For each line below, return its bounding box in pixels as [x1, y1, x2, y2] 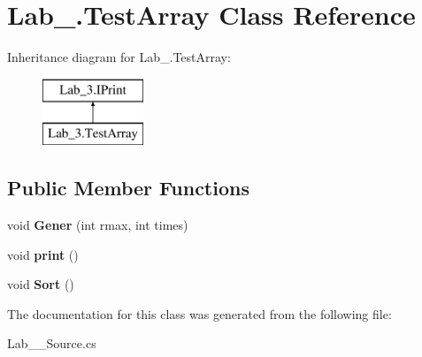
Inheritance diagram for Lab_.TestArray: [7, 48, 231, 66]
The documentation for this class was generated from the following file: [7, 304, 392, 323]
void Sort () [7, 275, 74, 293]
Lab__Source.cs [7, 334, 96, 353]
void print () [7, 245, 79, 263]
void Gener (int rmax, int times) [7, 216, 188, 234]
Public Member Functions [7, 174, 249, 201]
